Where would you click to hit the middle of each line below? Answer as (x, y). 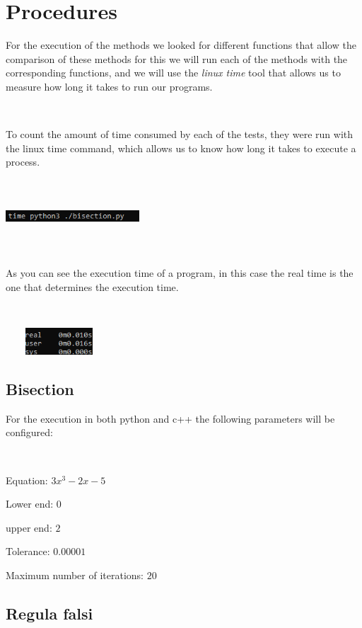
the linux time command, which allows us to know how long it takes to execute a (181, 148)
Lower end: (30, 504)
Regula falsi (49, 613)
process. (23, 162)
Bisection (40, 388)
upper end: (29, 527)
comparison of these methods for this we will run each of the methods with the (177, 58)
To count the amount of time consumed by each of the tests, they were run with (180, 134)
